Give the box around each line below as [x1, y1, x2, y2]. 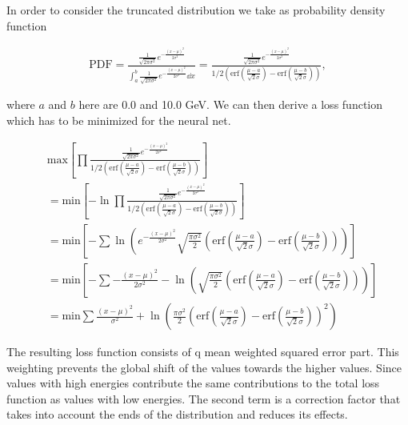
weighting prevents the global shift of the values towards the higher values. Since [6, 359, 402, 375]
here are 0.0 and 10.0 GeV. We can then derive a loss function [78, 96, 382, 113]
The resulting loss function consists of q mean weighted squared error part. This [6, 343, 399, 360]
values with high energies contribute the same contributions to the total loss [6, 375, 380, 391]
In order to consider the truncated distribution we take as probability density [6, 2, 386, 18]
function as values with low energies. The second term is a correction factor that [6, 390, 401, 407]
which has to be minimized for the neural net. [6, 111, 231, 128]
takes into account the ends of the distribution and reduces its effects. [6, 406, 348, 423]
